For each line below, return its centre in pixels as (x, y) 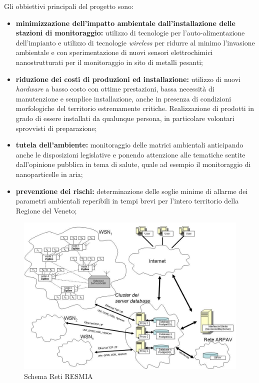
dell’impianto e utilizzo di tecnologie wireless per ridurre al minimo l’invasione (135, 42)
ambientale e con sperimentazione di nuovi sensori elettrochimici (114, 52)
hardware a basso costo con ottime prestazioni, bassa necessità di (115, 89)
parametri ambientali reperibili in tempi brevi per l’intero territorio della (127, 201)
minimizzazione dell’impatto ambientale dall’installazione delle (125, 23)
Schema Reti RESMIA (58, 376)
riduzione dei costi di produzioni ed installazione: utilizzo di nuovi (128, 79)
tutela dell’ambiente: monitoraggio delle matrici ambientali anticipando (129, 145)
